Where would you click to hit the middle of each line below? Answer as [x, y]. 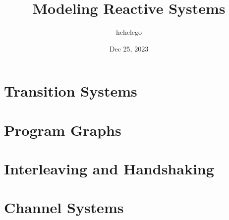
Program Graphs [63, 130]
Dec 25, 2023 [129, 48]
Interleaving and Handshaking [109, 169]
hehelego [129, 32]
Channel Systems [64, 207]
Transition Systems [71, 91]
